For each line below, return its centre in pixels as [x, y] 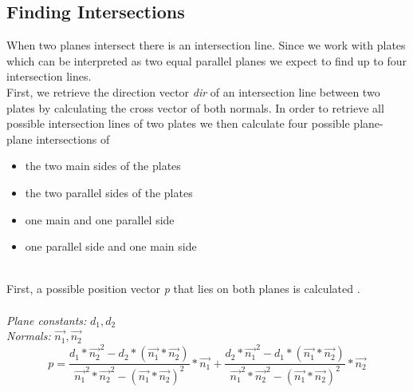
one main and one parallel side [100, 219]
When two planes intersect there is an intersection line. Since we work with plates [206, 45]
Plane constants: [47, 320]
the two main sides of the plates [103, 166]
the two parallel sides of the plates [109, 192]
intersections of [73, 139]
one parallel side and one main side [111, 246]
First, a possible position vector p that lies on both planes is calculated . [183, 289]
